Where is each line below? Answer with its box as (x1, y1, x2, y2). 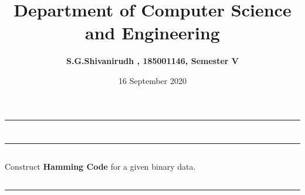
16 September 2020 (118, 74, 187, 86)
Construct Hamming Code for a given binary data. (5, 160, 196, 173)
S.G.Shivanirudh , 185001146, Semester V (66, 55, 239, 67)
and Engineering (85, 21, 220, 45)
